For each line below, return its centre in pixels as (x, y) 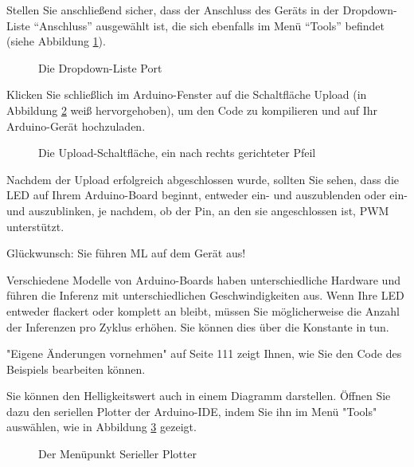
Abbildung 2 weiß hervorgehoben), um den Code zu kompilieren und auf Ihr (192, 110)
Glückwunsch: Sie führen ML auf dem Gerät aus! (126, 253)
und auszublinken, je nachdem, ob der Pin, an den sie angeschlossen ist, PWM (198, 210)
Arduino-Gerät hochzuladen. (76, 126)
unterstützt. (35, 226)
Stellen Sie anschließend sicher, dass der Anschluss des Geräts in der (173, 10)
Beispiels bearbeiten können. (76, 369)
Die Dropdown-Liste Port (100, 67)
